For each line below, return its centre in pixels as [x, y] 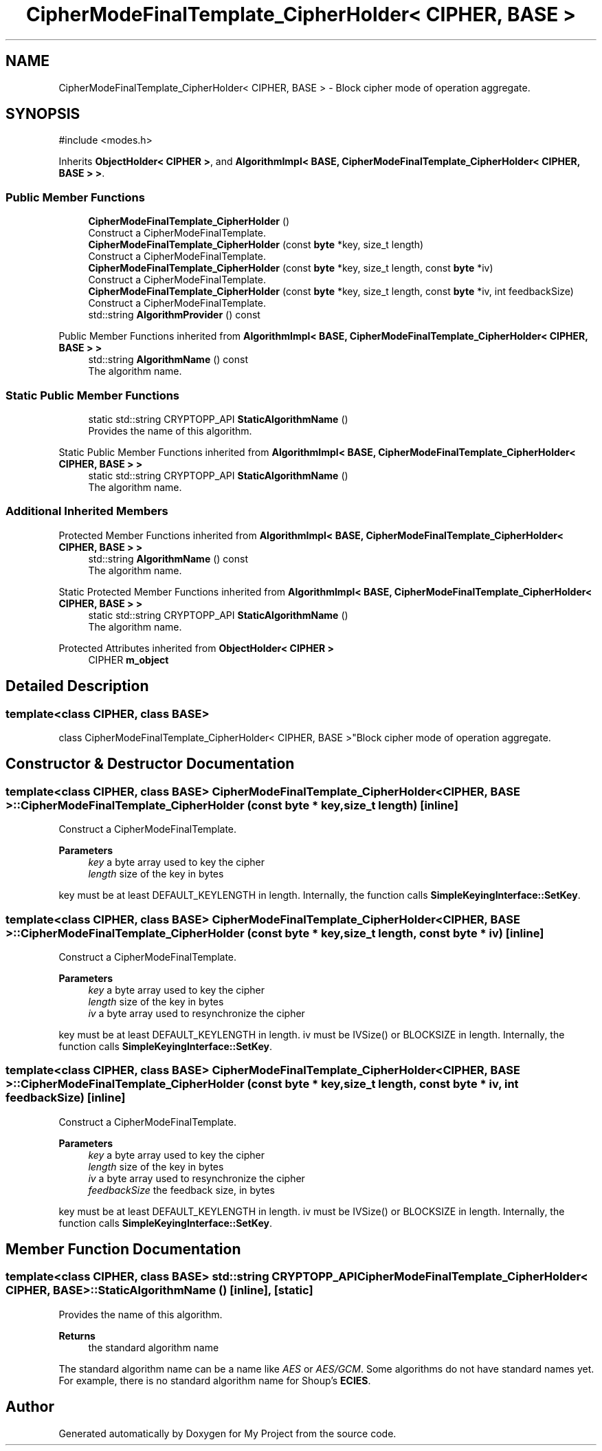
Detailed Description [77, 686]
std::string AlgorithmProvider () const [174, 315]
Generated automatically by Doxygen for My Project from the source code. [227, 1433]
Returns [77, 1335]
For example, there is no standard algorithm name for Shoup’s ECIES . [215, 1380]
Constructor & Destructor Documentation [150, 764]
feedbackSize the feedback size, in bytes [181, 1190]
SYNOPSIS [43, 114]
